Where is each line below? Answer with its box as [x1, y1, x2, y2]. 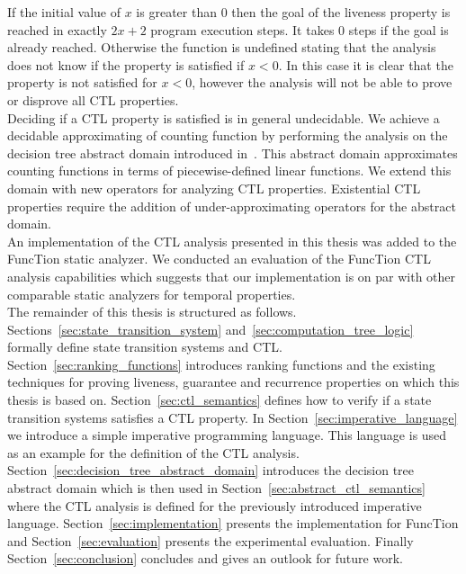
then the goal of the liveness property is [231, 3, 451, 21]
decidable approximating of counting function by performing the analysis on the [7, 126, 448, 145]
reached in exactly [7, 20, 107, 39]
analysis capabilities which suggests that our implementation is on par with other [7, 266, 456, 285]
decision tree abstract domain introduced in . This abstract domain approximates [7, 143, 458, 162]
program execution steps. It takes [150, 20, 335, 39]
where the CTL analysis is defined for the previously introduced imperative [7, 496, 422, 515]
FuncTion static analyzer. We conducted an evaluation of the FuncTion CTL [7, 249, 431, 268]
